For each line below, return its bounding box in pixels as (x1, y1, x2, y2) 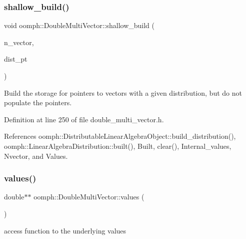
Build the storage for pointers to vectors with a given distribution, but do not (4, 87, 242, 98)
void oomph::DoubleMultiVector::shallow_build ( (4, 20, 154, 31)
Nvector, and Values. (4, 150, 68, 161)
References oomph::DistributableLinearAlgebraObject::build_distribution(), (4, 131, 236, 141)
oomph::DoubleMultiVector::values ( (33, 191, 144, 202)
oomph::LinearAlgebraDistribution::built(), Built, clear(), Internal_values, (4, 140, 231, 151)
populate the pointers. (4, 97, 72, 108)
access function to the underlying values (4, 225, 126, 235)
